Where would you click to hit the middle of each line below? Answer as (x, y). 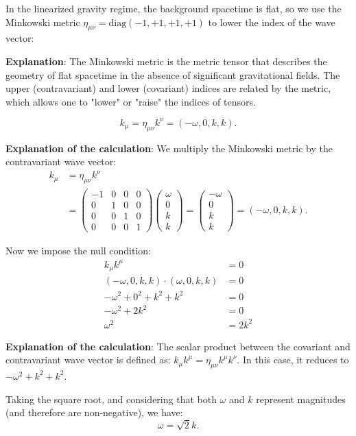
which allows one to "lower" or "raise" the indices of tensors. (131, 101)
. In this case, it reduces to (293, 360)
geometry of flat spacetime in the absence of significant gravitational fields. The (173, 74)
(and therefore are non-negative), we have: (94, 412)
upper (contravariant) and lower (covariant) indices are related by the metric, (168, 88)
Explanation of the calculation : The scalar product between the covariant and (178, 346)
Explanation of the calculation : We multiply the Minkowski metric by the (169, 148)
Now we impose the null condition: (79, 251)
